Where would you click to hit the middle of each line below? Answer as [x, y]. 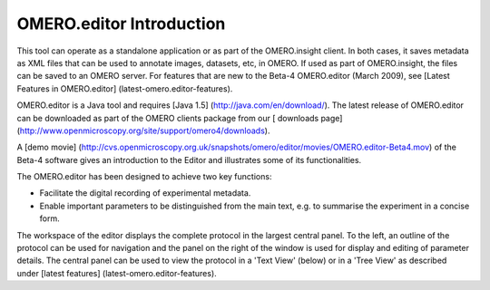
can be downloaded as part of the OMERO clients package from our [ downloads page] [180, 118]
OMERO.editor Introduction [121, 24]
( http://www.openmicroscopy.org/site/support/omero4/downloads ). [143, 130]
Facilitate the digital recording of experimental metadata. [145, 193]
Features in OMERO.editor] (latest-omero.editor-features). [125, 88]
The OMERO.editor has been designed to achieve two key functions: [144, 177]
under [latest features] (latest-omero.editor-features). [117, 273]
